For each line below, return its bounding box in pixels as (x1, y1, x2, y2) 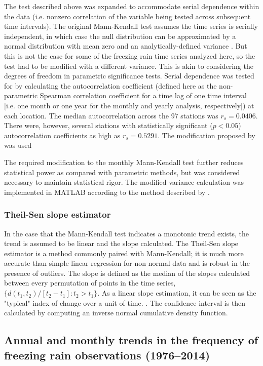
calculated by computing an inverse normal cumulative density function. (4, 307, 228, 318)
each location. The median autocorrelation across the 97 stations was (4, 110, 218, 120)
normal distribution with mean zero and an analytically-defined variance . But (4, 40, 247, 51)
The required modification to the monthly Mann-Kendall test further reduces (4, 156, 244, 167)
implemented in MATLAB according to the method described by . (4, 186, 210, 197)
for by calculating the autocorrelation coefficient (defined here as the (4, 80, 217, 91)
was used (4, 140, 32, 150)
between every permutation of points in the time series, (4, 277, 176, 288)
